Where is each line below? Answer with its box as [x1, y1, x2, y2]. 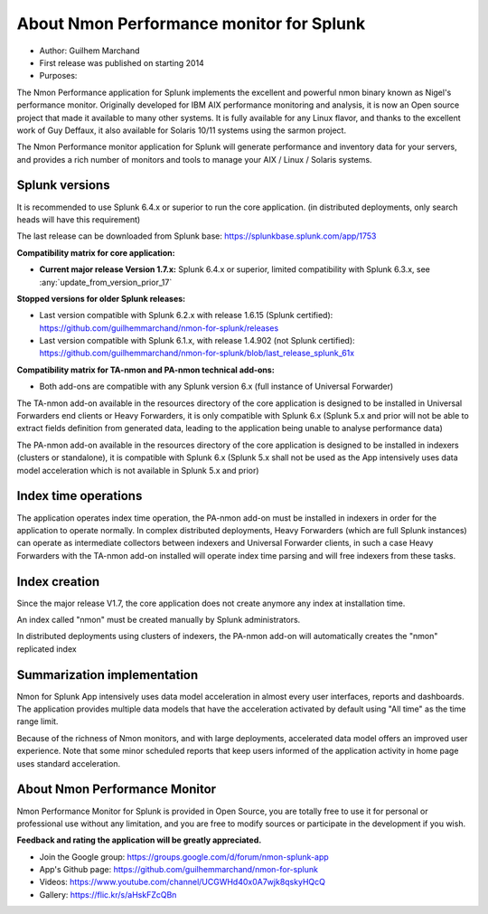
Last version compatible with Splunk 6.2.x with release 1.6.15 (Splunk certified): [39, 310, 333, 321]
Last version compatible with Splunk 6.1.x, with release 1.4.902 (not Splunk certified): [39, 335, 356, 346]
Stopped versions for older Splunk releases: [16, 293, 186, 304]
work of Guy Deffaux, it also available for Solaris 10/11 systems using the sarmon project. [16, 125, 347, 136]
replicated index [16, 643, 77, 655]
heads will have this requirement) [16, 213, 141, 225]
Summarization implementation [16, 667, 199, 683]
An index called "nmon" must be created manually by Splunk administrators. [16, 614, 301, 625]
